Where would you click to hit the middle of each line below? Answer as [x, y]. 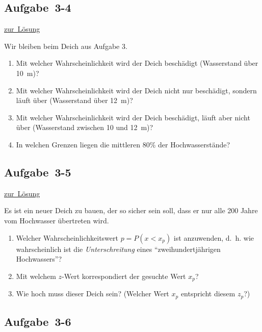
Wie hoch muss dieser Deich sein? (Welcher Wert [93, 293]
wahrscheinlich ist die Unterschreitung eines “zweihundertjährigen [118, 249]
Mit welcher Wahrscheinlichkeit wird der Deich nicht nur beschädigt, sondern [136, 90]
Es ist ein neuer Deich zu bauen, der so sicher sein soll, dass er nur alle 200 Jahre [131, 210]
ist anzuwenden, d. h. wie [214, 237]
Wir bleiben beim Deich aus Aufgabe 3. [66, 46]
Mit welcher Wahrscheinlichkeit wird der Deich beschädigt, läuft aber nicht [133, 117]
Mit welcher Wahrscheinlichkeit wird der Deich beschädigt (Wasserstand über [137, 63]
